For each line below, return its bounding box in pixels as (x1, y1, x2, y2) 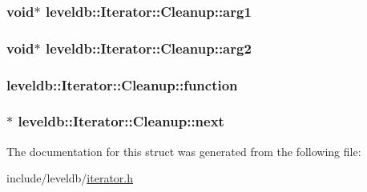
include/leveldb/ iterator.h (6, 170, 134, 186)
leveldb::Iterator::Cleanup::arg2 (45, 38, 252, 58)
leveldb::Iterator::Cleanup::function (6, 74, 238, 94)
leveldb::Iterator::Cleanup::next (18, 111, 224, 131)
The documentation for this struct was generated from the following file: (6, 142, 361, 159)
